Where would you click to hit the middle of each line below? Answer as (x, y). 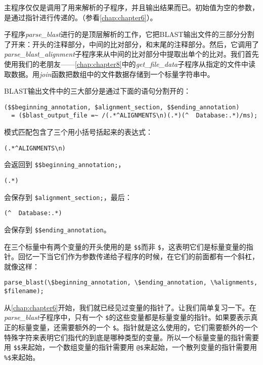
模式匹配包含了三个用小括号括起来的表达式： (78, 132)
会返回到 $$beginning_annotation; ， (65, 164)
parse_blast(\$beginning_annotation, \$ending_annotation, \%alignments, (131, 283)
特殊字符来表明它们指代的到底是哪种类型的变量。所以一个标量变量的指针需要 (131, 337)
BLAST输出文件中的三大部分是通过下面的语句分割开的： (98, 91)
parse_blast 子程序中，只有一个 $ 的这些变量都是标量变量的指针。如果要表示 (127, 317)
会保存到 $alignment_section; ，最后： (68, 197)
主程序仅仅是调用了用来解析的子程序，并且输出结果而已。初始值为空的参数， (131, 7)
